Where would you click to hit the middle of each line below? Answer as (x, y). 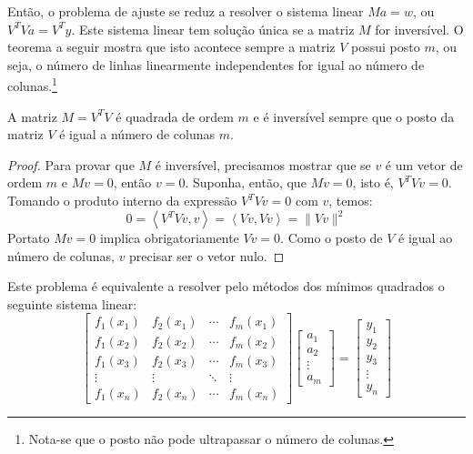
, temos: (351, 200)
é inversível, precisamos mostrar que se (263, 164)
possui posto (386, 47)
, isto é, (373, 182)
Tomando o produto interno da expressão (122, 200)
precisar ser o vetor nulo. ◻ (207, 255)
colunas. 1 (32, 85)
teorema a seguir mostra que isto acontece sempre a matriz (171, 47)
